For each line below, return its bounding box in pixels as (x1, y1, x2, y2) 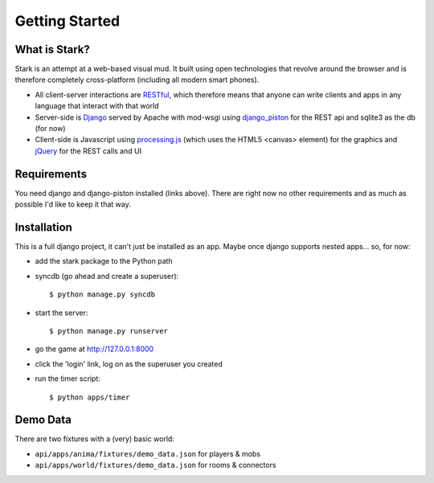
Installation (14, 220, 72, 234)
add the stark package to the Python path (35, 256, 173, 266)
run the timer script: (35, 374, 100, 383)
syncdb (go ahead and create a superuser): (35, 271, 179, 280)
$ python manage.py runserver (49, 326, 169, 335)
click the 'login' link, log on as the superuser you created (35, 358, 223, 369)
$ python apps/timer (49, 392, 130, 402)
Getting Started (14, 12, 121, 30)
